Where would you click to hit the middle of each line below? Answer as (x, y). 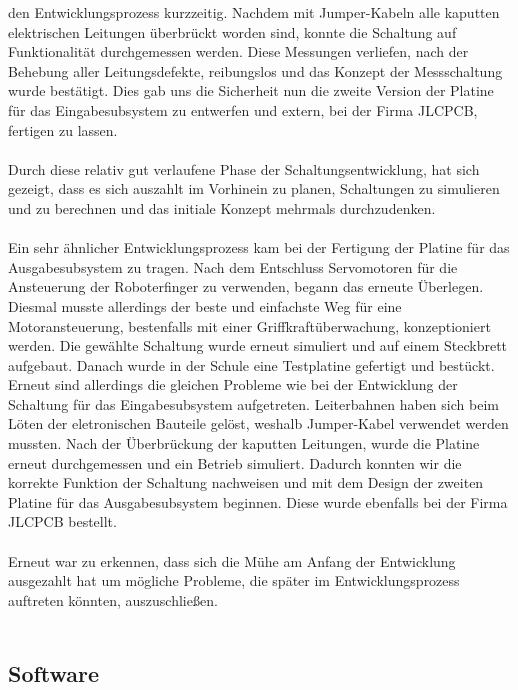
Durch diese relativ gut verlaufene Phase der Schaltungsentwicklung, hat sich (244, 168)
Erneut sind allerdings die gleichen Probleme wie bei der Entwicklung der (233, 384)
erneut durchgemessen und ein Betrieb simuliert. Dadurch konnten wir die (235, 462)
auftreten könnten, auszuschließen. (113, 599)
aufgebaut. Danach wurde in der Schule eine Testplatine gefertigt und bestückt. (251, 364)
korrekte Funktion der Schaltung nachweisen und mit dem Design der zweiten (246, 482)
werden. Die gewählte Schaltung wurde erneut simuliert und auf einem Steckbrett (258, 345)
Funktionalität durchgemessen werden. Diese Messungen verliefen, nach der (238, 51)
